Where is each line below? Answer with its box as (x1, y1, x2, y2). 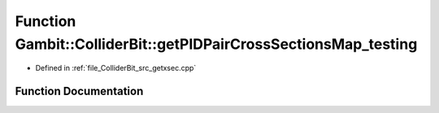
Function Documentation (15, 85, 144, 98)
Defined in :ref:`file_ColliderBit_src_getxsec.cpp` (35, 63, 197, 73)
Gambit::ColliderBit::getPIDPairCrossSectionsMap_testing (15, 35, 418, 53)
